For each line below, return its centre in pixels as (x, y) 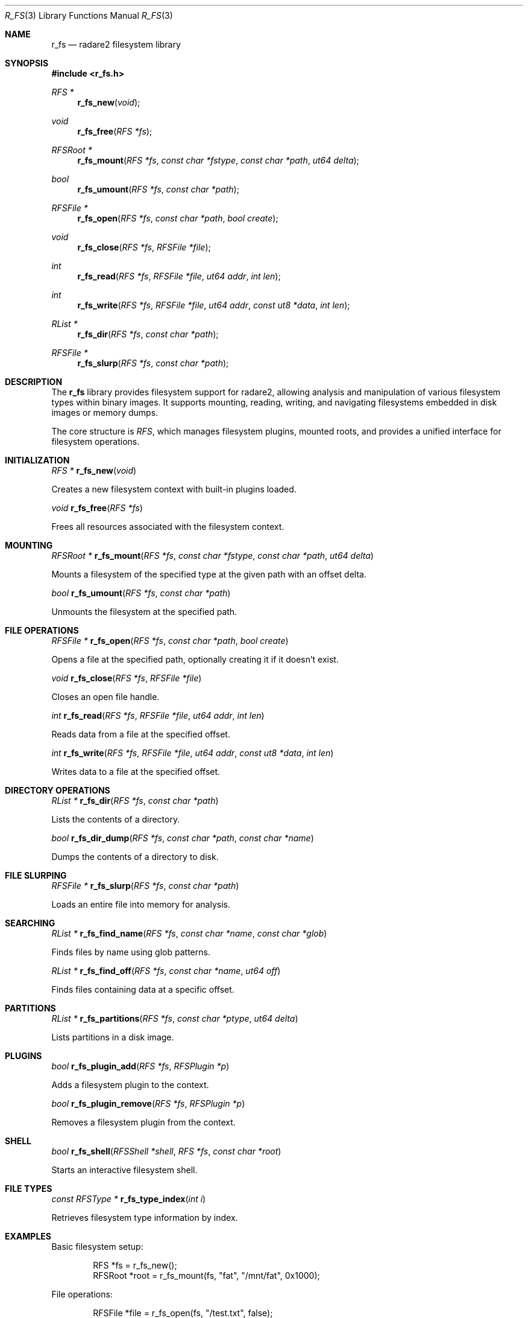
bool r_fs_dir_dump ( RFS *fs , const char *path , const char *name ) (183, 838)
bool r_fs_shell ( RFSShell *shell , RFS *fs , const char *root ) (166, 1151)
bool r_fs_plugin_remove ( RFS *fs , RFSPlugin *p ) (148, 1103)
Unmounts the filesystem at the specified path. (144, 612)
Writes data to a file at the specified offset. (136, 772)
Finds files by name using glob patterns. (131, 952)
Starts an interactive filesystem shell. (124, 1170)
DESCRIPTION (34, 382)
